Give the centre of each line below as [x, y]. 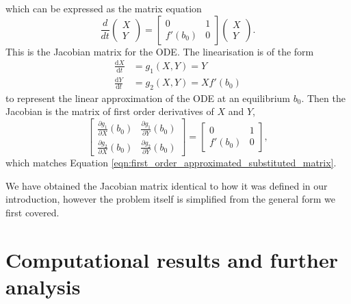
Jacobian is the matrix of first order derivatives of [110, 111]
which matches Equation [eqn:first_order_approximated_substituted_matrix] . [171, 163]
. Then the [323, 98]
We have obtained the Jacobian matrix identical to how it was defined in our [167, 185]
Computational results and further [172, 259]
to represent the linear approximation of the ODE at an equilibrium [148, 98]
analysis [43, 287]
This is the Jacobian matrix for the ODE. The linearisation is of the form [160, 51]
